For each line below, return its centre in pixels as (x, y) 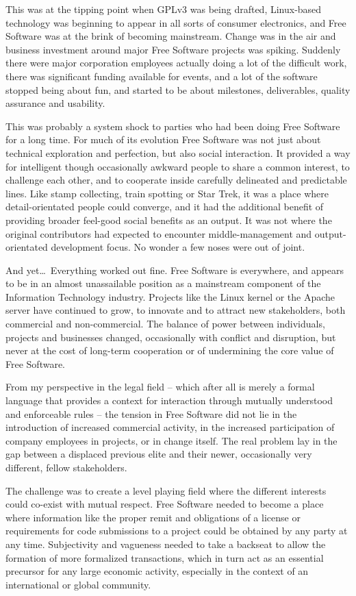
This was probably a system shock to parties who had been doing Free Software (173, 126)
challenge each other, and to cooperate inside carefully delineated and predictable (176, 180)
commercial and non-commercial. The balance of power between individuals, (165, 324)
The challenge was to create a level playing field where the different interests (166, 490)
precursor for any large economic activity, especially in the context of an (157, 571)
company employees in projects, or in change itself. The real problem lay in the (171, 440)
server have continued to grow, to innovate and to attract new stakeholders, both (176, 310)
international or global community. (78, 584)
